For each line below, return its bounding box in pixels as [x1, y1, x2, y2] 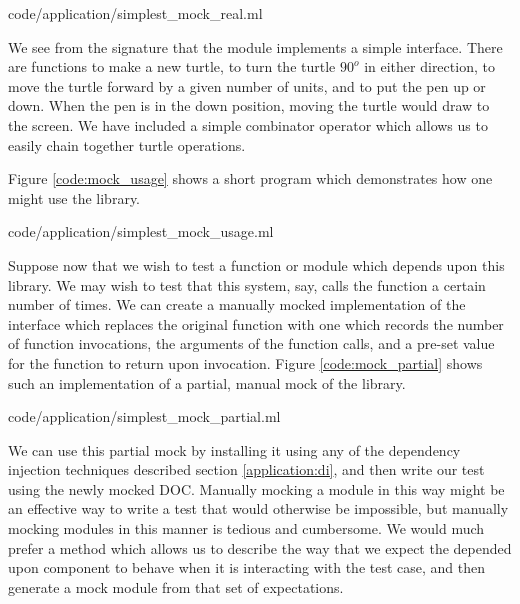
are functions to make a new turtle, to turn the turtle [8, 56, 336, 77]
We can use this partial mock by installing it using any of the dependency [8, 439, 461, 460]
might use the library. [8, 187, 141, 208]
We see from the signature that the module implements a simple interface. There [8, 36, 503, 57]
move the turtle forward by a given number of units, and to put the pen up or [8, 75, 486, 96]
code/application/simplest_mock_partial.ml [8, 406, 281, 427]
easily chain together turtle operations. [8, 134, 246, 155]
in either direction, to [364, 56, 495, 77]
